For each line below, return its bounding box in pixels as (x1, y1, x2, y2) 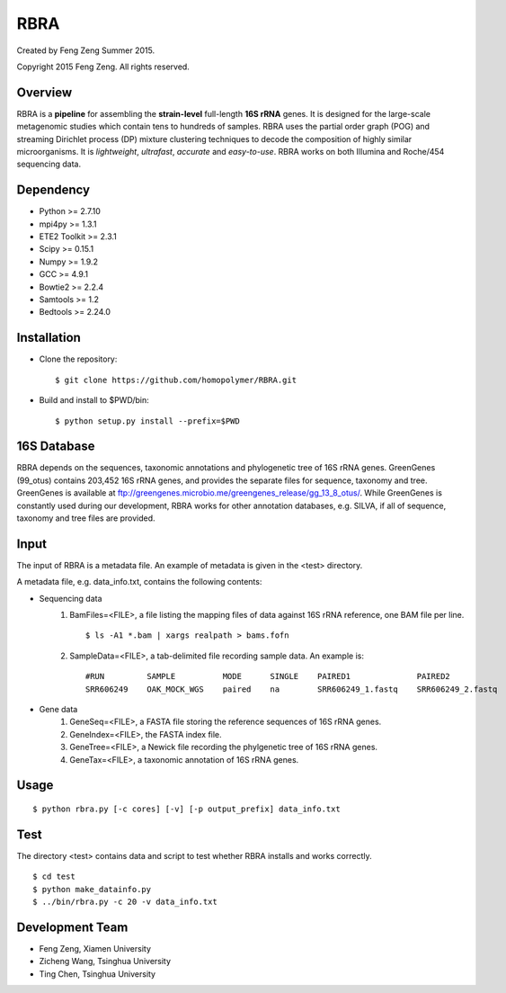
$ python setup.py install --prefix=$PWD (55, 416, 240, 426)
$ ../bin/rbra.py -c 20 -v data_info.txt (32, 897, 217, 908)
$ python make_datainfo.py (32, 884, 152, 894)
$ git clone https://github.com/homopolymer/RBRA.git (55, 374, 297, 385)
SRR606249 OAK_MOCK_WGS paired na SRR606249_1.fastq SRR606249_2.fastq (85, 684, 498, 694)
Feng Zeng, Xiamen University (39, 943, 152, 953)
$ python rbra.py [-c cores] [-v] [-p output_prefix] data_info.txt (32, 803, 341, 814)
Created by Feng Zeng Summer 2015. (16, 45, 155, 56)
